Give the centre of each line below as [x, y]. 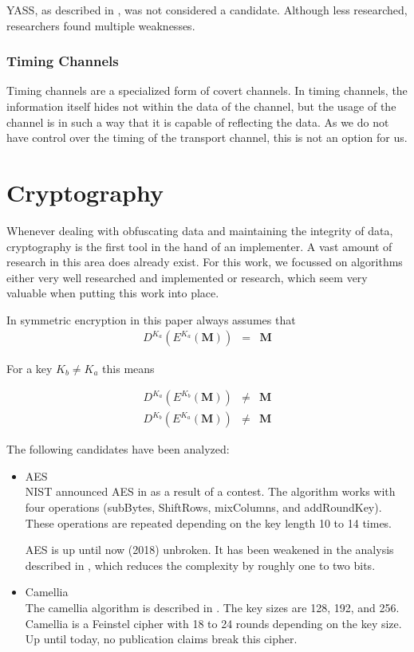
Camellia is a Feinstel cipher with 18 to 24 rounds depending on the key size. [213, 623]
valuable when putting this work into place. [113, 293]
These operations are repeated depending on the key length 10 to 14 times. [209, 522]
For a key [30, 368]
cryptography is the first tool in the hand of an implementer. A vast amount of [199, 246]
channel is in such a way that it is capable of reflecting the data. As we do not [198, 122]
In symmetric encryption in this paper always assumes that [151, 319]
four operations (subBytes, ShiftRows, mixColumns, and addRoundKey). [203, 507]
